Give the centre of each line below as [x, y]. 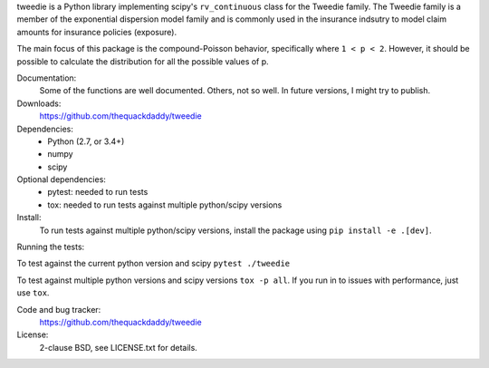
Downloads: [39, 103]
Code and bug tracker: [59, 309]
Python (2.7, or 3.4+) [86, 141]
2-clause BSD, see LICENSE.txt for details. [119, 347]
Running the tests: [51, 247]
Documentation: [47, 78]
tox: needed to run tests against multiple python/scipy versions [165, 205]
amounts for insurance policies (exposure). [96, 32]
